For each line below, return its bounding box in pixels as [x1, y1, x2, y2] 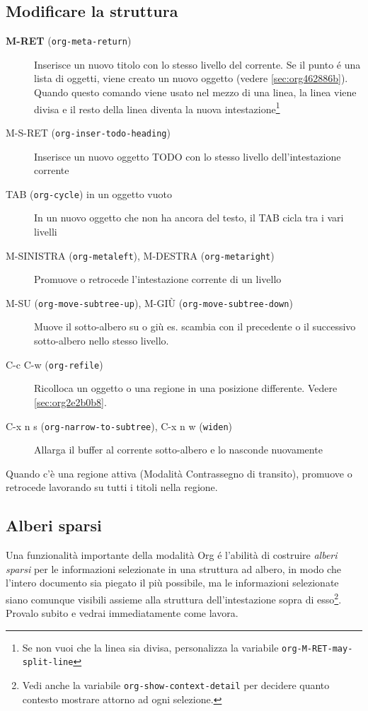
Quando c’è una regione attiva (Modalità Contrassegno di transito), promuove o [6, 466, 352, 480]
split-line [22, 657, 74, 668]
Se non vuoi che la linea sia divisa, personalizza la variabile [22, 640, 279, 654]
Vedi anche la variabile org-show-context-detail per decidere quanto [22, 678, 330, 693]
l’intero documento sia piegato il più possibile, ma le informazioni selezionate [6, 575, 339, 590]
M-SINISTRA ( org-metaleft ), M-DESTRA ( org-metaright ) [6, 248, 275, 262]
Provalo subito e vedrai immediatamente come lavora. [6, 606, 238, 620]
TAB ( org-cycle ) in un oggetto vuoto [6, 186, 172, 201]
